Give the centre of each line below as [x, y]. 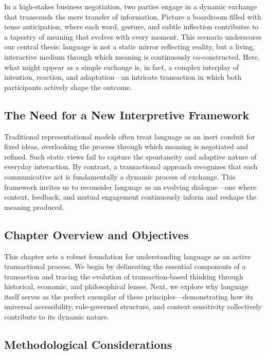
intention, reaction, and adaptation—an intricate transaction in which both [123, 77]
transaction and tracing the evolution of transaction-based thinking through [124, 276]
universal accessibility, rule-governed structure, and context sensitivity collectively [133, 306]
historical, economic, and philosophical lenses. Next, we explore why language [126, 286]
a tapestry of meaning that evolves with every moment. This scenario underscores [133, 36]
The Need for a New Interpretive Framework [127, 114]
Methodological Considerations [88, 344]
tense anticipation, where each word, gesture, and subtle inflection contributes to [131, 26]
